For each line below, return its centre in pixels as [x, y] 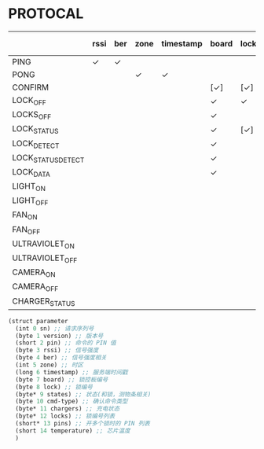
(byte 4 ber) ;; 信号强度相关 [61, 358]
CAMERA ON [34, 273]
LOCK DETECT [36, 144]
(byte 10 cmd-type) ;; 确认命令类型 [71, 402]
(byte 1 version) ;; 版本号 [59, 336]
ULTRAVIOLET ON [43, 244]
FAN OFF [26, 230]
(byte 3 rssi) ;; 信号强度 [57, 351]
